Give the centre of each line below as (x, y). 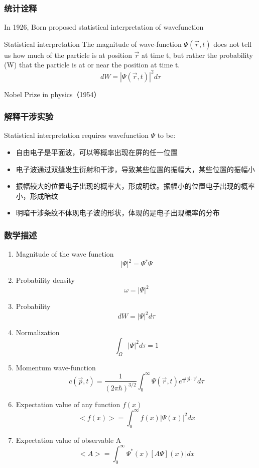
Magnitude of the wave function (65, 254)
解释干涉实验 (29, 116)
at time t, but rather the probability (197, 55)
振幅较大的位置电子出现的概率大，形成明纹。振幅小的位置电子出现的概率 (135, 186)
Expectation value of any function (68, 404)
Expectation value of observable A (69, 440)
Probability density (45, 280)
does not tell (233, 44)
